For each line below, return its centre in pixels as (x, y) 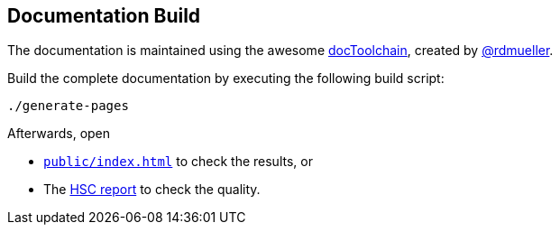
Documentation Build (104, 16)
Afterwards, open (59, 134)
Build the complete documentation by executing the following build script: (226, 79)
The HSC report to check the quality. (152, 190)
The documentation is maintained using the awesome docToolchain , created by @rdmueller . (280, 51)
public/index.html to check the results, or (178, 162)
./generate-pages (68, 106)
